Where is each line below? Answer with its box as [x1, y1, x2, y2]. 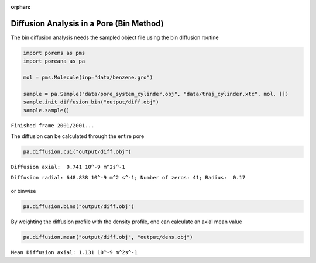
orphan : [11, 4, 31, 10]
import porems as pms [23, 50, 85, 56]
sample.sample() [23, 107, 70, 113]
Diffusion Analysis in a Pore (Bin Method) [11, 18, 164, 29]
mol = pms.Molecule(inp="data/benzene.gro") [23, 74, 153, 81]
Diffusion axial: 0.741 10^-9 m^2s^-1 [11, 164, 125, 170]
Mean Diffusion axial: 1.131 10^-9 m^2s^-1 [11, 249, 138, 255]
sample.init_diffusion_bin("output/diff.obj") [23, 99, 159, 105]
